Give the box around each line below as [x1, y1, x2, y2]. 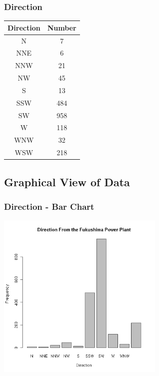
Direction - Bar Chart [4, 200, 94, 212]
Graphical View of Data [4, 174, 130, 189]
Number [47, 22, 76, 33]
